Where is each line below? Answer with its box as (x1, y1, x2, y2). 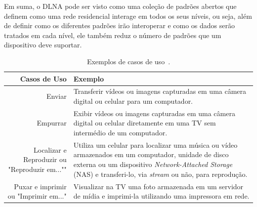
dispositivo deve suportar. (4, 40, 82, 50)
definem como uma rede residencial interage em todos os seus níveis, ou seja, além (4, 10, 252, 21)
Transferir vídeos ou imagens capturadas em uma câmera (73, 86, 247, 96)
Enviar (46, 91, 67, 101)
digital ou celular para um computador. (73, 96, 193, 106)
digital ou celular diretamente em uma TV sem (73, 118, 216, 128)
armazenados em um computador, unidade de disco (73, 149, 229, 160)
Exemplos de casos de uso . (86, 56, 171, 66)
